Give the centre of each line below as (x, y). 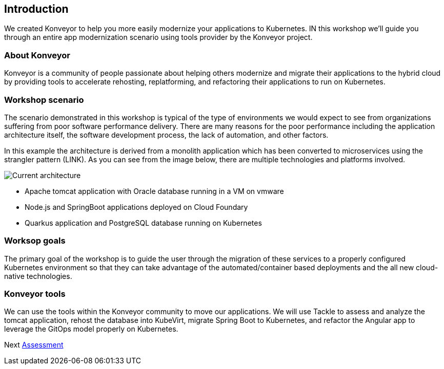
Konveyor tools (35, 294)
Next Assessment (34, 345)
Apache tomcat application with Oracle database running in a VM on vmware (154, 191)
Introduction (36, 9)
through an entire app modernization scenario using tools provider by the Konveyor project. (158, 37)
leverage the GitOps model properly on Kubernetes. (91, 329)
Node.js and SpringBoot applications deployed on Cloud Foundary (136, 207)
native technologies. (38, 276)
